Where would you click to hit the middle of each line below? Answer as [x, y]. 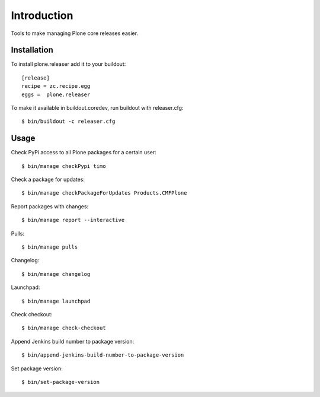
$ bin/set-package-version [61, 382]
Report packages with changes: [50, 206]
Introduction [42, 15]
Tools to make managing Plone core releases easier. [75, 33]
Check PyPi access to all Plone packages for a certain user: [84, 153]
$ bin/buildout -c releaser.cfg [68, 121]
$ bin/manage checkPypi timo [64, 166]
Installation [32, 50]
